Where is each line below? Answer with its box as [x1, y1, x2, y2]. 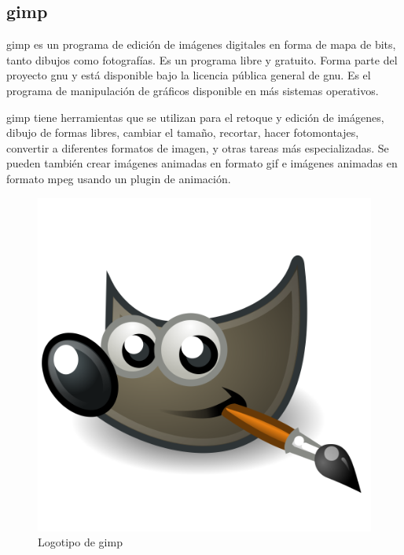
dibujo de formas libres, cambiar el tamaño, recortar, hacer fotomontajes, [6, 124, 359, 141]
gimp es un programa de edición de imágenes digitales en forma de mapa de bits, [6, 36, 396, 53]
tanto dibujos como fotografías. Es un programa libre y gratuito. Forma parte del [6, 51, 398, 68]
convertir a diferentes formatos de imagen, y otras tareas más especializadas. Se [6, 139, 389, 156]
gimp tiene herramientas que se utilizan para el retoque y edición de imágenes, [6, 108, 384, 125]
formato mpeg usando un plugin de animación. [6, 170, 231, 186]
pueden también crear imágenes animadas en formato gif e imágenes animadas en [6, 155, 398, 171]
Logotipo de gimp [38, 534, 123, 550]
